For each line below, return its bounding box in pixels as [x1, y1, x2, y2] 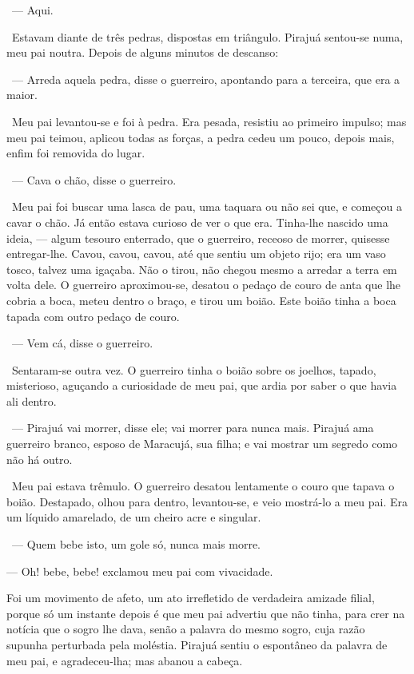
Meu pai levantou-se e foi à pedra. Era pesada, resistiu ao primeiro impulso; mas [11, 113, 407, 129]
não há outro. [6, 450, 73, 467]
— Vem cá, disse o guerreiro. [11, 335, 153, 351]
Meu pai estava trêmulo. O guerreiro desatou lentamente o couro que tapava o [11, 478, 395, 494]
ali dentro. [6, 392, 57, 409]
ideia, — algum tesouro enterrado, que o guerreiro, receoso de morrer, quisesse [6, 229, 390, 246]
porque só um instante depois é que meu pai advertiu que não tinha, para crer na [6, 605, 405, 621]
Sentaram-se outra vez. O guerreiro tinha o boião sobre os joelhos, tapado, [11, 361, 376, 378]
